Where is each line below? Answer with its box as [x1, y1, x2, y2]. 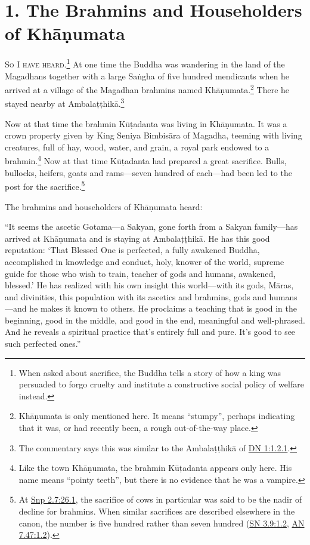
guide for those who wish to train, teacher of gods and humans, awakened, [5, 267, 276, 279]
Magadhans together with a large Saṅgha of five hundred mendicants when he [5, 69, 290, 82]
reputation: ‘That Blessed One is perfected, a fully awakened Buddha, [5, 244, 260, 256]
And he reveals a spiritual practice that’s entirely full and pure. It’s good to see [5, 325, 296, 338]
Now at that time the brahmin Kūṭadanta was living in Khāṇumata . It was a [5, 117, 287, 130]
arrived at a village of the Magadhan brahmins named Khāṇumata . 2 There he [5, 82, 290, 96]
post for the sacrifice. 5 [5, 178, 85, 192]
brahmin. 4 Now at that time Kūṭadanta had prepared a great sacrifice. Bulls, [5, 153, 287, 167]
